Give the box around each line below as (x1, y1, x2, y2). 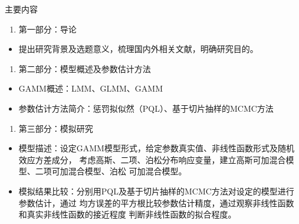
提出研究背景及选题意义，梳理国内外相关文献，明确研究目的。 (18, 43, 258, 55)
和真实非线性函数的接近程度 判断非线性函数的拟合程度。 (18, 208, 236, 220)
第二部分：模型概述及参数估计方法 (18, 62, 151, 74)
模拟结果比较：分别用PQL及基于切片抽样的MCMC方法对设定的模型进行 (18, 184, 294, 197)
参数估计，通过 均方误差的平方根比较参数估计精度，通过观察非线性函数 (18, 196, 294, 209)
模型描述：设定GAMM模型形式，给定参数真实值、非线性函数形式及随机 (18, 142, 294, 154)
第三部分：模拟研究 (18, 122, 93, 134)
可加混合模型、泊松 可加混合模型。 (51, 165, 187, 177)
